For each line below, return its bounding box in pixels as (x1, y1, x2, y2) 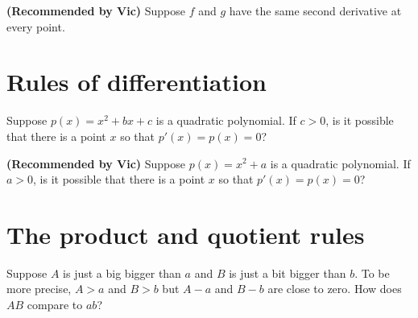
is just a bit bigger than (229, 264, 346, 281)
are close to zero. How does (267, 280, 402, 297)
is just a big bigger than (63, 264, 181, 281)
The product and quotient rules (6, 217, 365, 250)
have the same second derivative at (229, 2, 402, 19)
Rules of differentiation (6, 65, 267, 98)
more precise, (6, 280, 72, 297)
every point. (6, 18, 65, 35)
